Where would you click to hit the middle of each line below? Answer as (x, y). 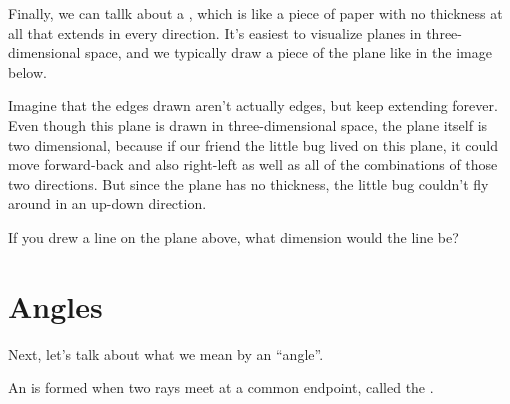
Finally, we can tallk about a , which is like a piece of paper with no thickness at (255, 13)
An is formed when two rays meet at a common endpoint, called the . (221, 387)
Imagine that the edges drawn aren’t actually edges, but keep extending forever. (253, 105)
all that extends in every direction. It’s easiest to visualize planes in (215, 32)
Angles (55, 305)
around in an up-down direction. (107, 203)
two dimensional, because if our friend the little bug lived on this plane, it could (253, 144)
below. (27, 71)
